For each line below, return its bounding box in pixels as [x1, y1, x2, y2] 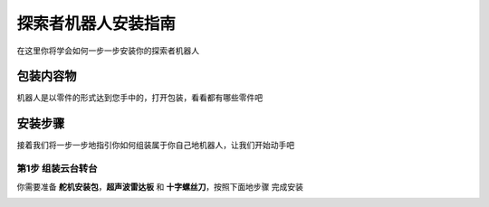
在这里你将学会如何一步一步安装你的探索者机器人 [16, 45, 199, 56]
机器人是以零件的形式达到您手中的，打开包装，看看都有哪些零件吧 [16, 92, 263, 103]
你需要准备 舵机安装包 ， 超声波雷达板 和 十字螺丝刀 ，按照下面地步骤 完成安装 [16, 181, 303, 192]
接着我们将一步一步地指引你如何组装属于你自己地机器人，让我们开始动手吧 [16, 140, 294, 151]
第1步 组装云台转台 [16, 163, 98, 175]
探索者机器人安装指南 [16, 14, 177, 33]
